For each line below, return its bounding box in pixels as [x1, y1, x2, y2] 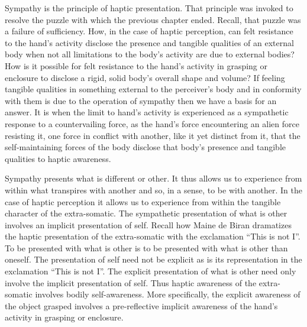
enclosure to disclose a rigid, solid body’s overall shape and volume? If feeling [5, 71, 285, 83]
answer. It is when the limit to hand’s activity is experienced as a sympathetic [5, 106, 289, 118]
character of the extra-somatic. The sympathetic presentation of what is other [5, 207, 287, 219]
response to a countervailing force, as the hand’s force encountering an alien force [5, 117, 299, 129]
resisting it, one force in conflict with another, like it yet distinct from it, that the [5, 129, 300, 141]
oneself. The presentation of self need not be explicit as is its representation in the [5, 253, 302, 266]
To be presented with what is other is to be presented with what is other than [5, 241, 288, 254]
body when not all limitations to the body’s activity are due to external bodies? [5, 48, 295, 60]
